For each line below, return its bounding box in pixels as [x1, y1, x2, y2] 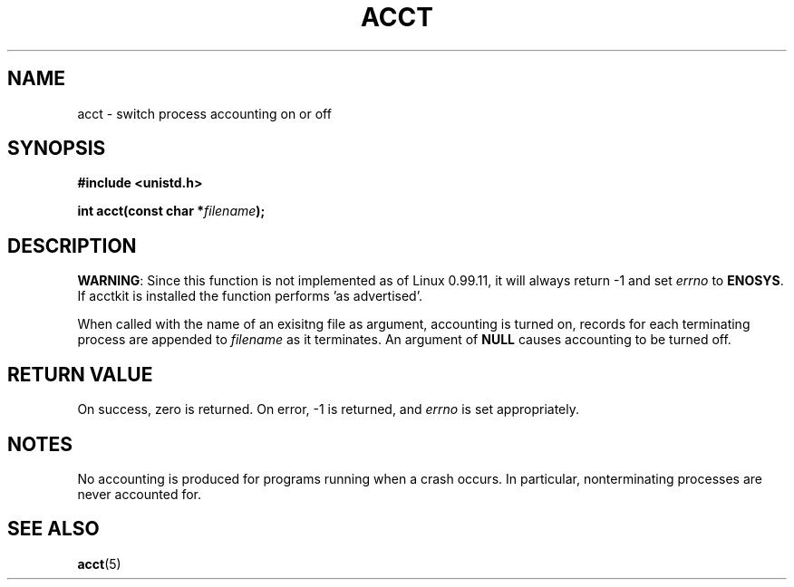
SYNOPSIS [7, 137, 106, 160]
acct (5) [77, 555, 121, 572]
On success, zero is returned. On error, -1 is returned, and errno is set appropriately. [77, 401, 579, 418]
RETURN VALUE [7, 362, 153, 386]
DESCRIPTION [7, 234, 137, 257]
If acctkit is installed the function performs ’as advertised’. [77, 288, 422, 304]
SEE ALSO [7, 517, 100, 541]
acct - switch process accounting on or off [77, 105, 332, 121]
